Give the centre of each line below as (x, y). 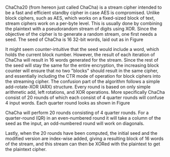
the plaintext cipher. (26, 149)
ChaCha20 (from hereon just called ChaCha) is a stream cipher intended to (84, 7)
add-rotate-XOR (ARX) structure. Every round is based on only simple (78, 87)
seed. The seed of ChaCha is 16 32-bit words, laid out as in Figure (74, 39)
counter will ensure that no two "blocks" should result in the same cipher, (82, 71)
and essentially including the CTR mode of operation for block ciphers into (83, 76)
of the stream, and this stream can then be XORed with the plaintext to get (83, 144)
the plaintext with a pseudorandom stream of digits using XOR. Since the (81, 29)
